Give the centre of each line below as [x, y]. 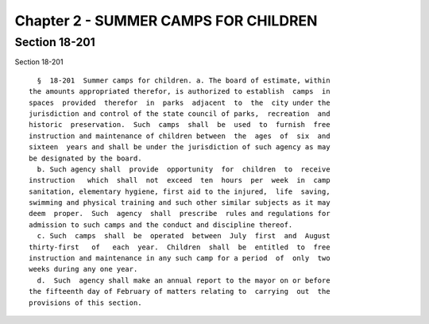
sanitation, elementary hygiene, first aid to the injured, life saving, [180, 191]
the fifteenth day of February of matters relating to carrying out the [180, 291]
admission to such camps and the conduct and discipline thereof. [161, 225]
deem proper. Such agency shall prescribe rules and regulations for [180, 214]
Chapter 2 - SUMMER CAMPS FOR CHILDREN [166, 21]
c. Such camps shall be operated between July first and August [184, 236]
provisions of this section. [85, 303]
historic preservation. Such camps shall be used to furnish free [180, 125]
